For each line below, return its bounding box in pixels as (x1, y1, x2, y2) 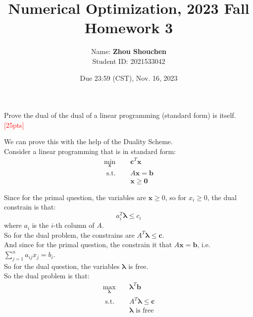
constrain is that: (4, 202, 56, 212)
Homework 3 (84, 17, 173, 38)
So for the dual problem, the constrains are (4, 229, 135, 240)
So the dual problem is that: (4, 270, 90, 281)
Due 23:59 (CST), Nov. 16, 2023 (80, 72, 178, 83)
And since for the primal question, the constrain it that (4, 239, 172, 250)
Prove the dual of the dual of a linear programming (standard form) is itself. (4, 110, 236, 120)
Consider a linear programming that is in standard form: (4, 146, 176, 156)
